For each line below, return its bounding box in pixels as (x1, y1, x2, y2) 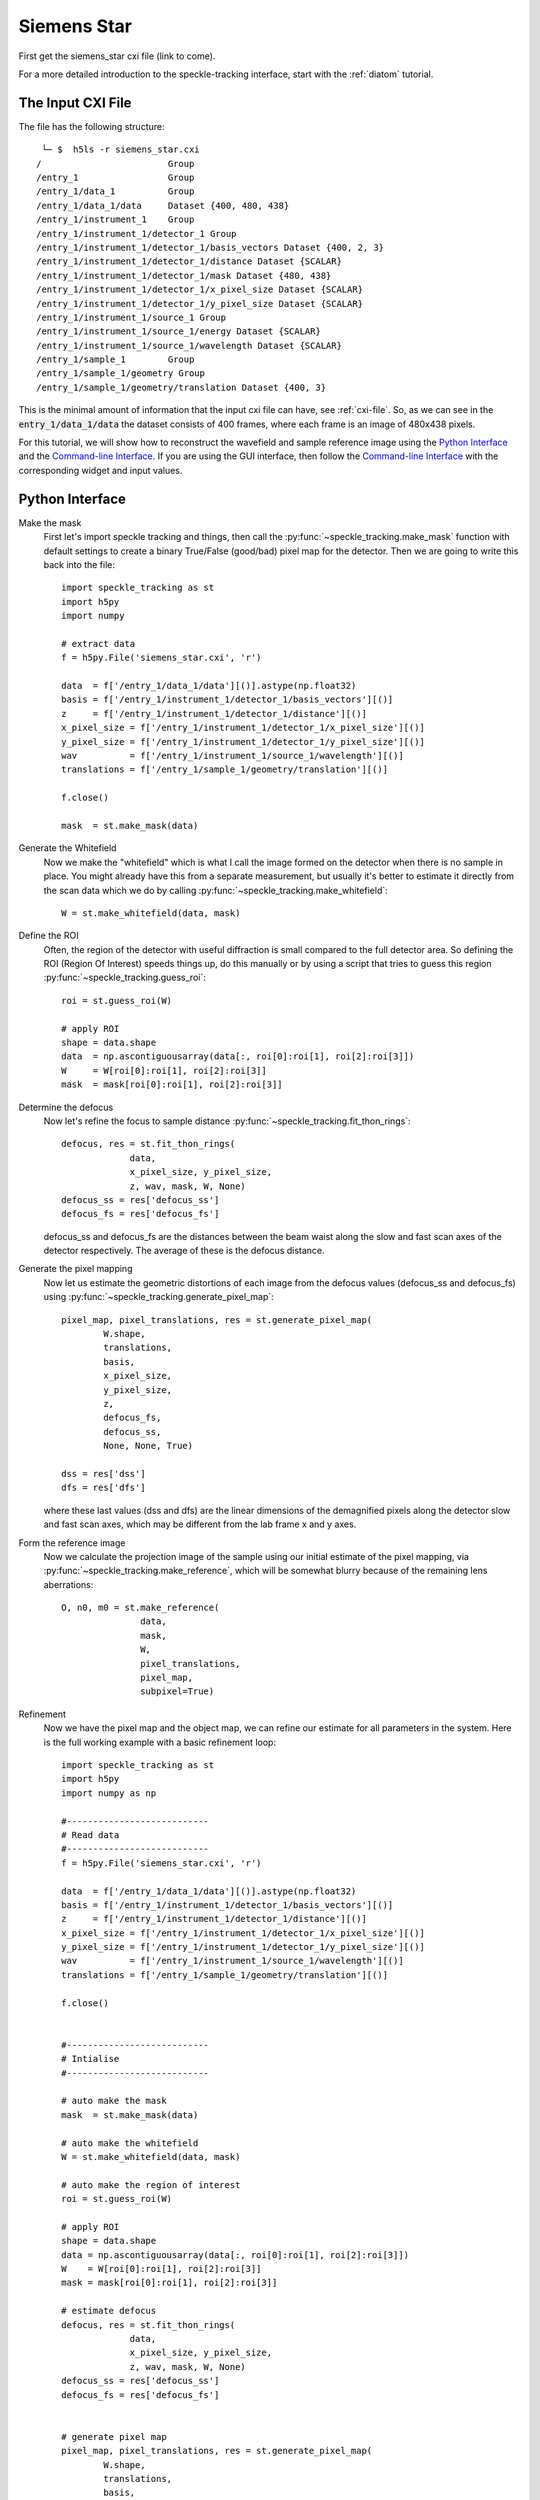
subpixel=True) (140, 1686, 215, 1697)
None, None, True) (103, 1440, 194, 1452)
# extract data (61, 638, 136, 649)
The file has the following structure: (18, 120, 165, 132)
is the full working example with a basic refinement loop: (43, 1736, 277, 1748)
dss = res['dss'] (61, 1468, 146, 1479)
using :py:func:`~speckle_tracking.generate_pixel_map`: (43, 1291, 274, 1303)
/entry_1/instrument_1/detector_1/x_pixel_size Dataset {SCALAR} (36, 284, 364, 295)
